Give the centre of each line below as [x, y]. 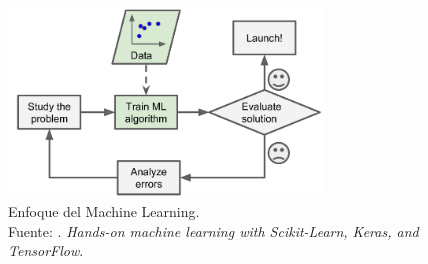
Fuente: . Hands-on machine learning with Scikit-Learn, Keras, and [213, 230]
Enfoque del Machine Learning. [104, 211]
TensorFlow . [46, 250]
